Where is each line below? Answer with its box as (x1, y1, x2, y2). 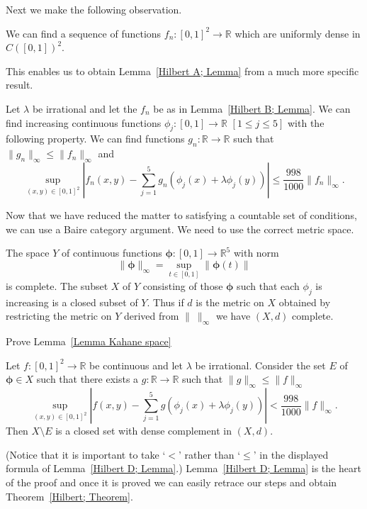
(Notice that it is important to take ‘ (6, 447, 166, 462)
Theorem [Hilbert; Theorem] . (6, 488, 133, 503)
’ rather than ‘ (178, 447, 241, 462)
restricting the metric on (6, 308, 112, 323)
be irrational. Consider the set (195, 357, 326, 372)
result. (6, 77, 33, 92)
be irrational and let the (32, 101, 137, 116)
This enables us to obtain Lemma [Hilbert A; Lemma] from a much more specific (6, 63, 359, 78)
